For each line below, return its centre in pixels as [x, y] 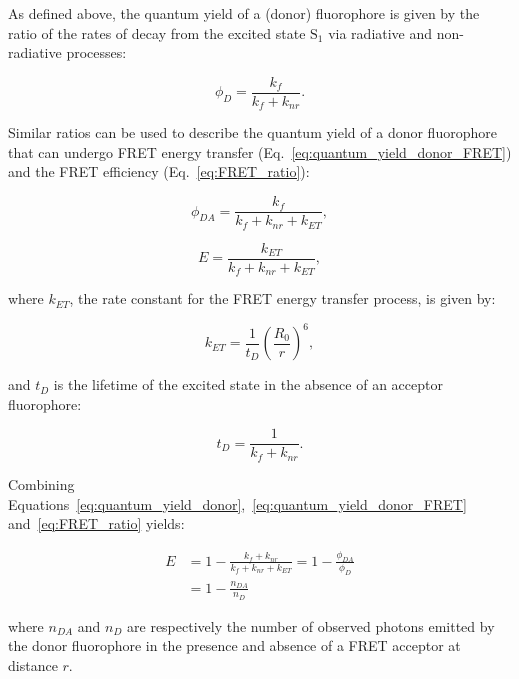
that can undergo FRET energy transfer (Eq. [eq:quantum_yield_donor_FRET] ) [260, 151]
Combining [41, 483]
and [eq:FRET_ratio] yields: [96, 523]
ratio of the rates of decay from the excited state [157, 32]
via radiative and [380, 32]
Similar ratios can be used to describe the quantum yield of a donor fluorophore [252, 132]
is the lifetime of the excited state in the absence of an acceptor [248, 384]
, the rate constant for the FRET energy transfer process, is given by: [282, 298]
